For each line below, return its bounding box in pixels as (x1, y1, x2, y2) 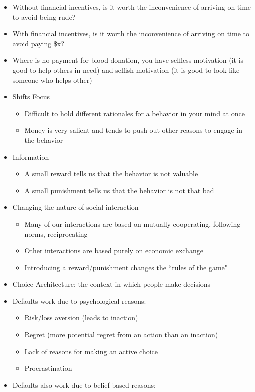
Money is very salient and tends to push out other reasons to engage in (24, 125, 242, 135)
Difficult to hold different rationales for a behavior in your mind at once (24, 108, 245, 118)
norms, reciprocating (24, 228, 88, 239)
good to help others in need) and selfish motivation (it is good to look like (12, 64, 240, 75)
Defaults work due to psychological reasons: (12, 295, 146, 306)
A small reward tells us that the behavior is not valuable (24, 168, 198, 179)
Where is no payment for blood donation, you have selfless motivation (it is (12, 55, 244, 65)
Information (12, 151, 49, 162)
